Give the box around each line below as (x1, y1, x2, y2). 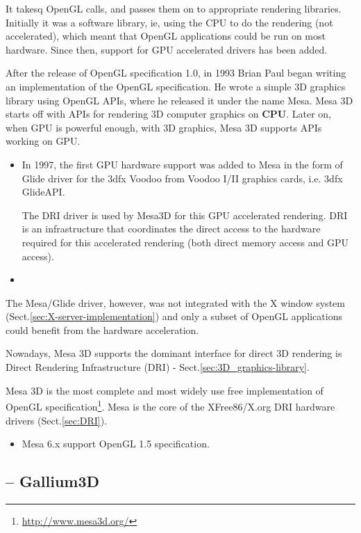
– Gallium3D (6, 470, 100, 492)
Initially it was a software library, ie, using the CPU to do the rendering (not (6, 15, 333, 29)
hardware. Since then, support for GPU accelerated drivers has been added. (6, 42, 328, 56)
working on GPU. (6, 134, 81, 148)
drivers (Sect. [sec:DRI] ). (6, 413, 108, 427)
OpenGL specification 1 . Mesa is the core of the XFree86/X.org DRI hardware (6, 397, 335, 413)
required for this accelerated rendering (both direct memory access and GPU (22, 234, 349, 249)
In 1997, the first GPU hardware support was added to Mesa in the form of (22, 157, 343, 171)
